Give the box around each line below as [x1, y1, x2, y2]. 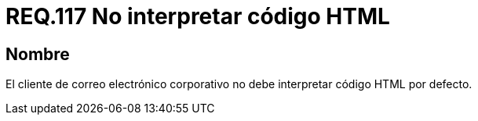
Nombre [5, 44, 70, 64]
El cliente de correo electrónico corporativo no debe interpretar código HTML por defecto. [5, 77, 473, 91]
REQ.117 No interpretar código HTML [5, 3, 390, 30]
